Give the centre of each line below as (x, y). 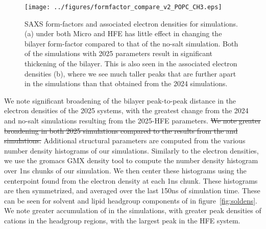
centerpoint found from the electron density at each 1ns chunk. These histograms (131, 180)
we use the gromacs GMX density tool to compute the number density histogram (131, 160)
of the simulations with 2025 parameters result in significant (119, 53)
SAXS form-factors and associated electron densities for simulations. (131, 23)
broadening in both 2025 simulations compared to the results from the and (121, 130)
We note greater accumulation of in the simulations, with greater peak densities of (133, 210)
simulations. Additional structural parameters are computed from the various (125, 141)
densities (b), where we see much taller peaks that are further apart (130, 73)
